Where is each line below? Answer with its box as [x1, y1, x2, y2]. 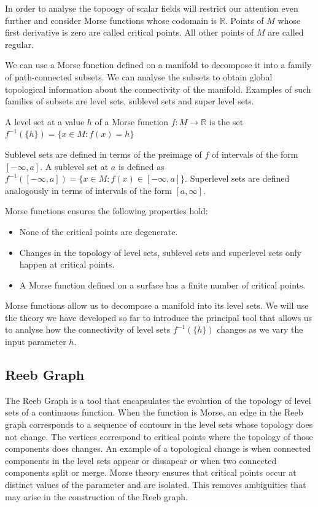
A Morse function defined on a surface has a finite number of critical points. [19, 278, 306, 291]
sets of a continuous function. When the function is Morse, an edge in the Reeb [5, 406, 303, 419]
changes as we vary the [217, 323, 303, 336]
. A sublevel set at [40, 160, 109, 172]
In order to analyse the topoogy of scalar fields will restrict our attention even [5, 2, 298, 14]
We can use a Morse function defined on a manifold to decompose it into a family [5, 58, 312, 71]
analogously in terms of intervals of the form [5, 184, 172, 196]
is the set [209, 115, 244, 128]
